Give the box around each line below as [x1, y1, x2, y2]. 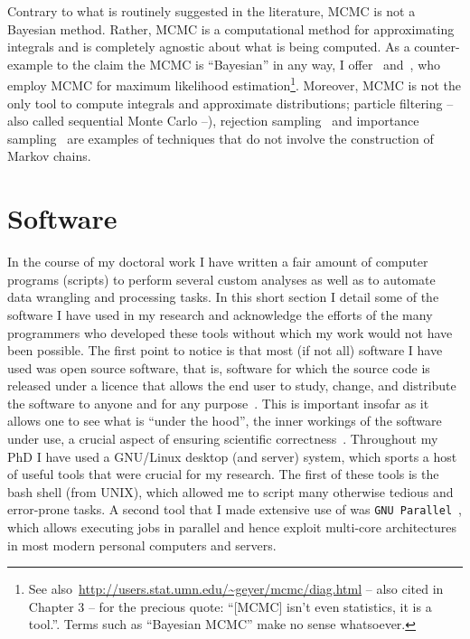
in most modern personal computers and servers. [7, 535, 277, 554]
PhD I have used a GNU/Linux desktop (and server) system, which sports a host [7, 446, 457, 465]
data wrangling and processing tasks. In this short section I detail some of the [7, 287, 439, 306]
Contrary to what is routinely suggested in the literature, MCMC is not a [7, 2, 416, 20]
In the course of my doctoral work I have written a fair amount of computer [7, 252, 428, 271]
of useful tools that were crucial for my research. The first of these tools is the [7, 465, 439, 484]
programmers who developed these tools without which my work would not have [7, 323, 453, 342]
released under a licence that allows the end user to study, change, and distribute [7, 376, 456, 395]
